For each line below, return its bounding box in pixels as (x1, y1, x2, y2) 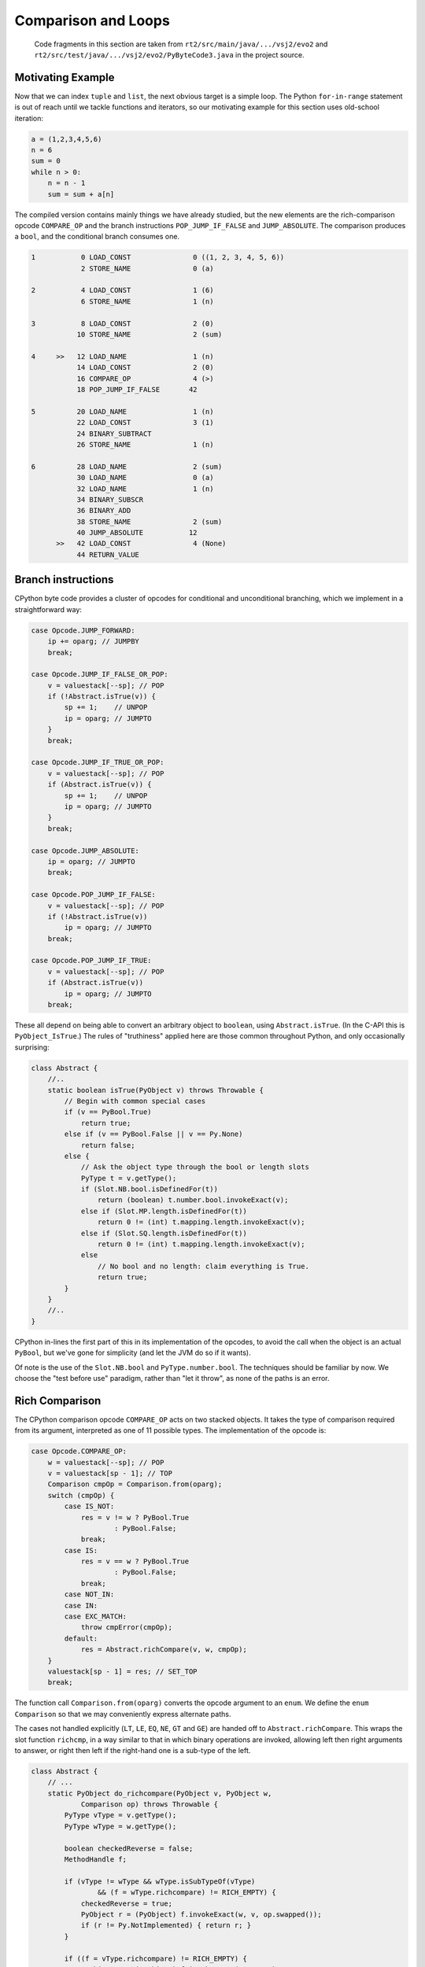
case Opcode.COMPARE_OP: (31, 1447, 128, 1456)
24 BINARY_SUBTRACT (76, 429, 153, 438)
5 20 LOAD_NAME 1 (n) (31, 407, 214, 416)
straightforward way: (14, 604, 83, 614)
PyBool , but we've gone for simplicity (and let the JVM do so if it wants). (14, 1348, 251, 1357)
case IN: (64, 1601, 98, 1610)
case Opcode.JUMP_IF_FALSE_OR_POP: (31, 670, 168, 679)
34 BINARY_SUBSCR (76, 495, 144, 504)
